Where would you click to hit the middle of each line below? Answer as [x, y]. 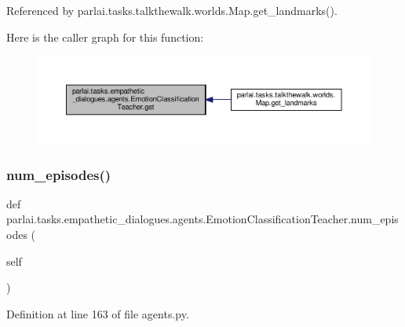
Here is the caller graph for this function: [105, 37]
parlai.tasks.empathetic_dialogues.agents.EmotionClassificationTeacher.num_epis [202, 219]
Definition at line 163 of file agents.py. [98, 313]
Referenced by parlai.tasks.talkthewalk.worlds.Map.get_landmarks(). [172, 10]
